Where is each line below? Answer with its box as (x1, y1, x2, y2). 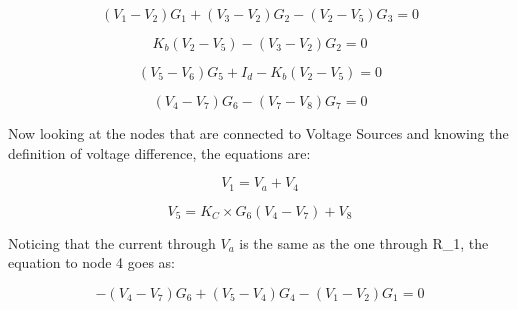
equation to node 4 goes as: (8, 252, 175, 273)
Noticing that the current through (8, 232, 216, 253)
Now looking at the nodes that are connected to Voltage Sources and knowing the (8, 123, 509, 143)
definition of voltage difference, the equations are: (8, 142, 311, 163)
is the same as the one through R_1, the (239, 232, 489, 253)
